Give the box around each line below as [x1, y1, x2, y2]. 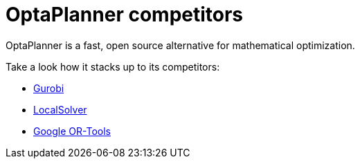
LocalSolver [33, 103, 87, 116]
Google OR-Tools [33, 125, 111, 137]
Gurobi [33, 82, 64, 94]
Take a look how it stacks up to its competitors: [6, 60, 220, 73]
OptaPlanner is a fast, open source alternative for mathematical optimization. [6, 39, 355, 51]
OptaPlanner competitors [6, 3, 244, 26]
